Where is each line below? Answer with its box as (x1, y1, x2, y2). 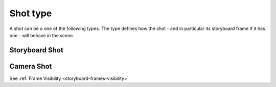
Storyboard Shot (9, 46, 63, 54)
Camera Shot (9, 62, 52, 71)
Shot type (9, 8, 52, 19)
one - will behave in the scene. (9, 32, 74, 38)
